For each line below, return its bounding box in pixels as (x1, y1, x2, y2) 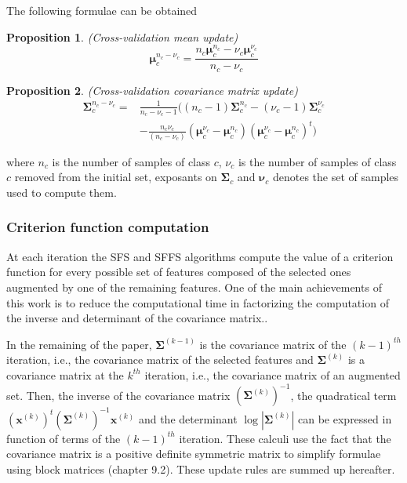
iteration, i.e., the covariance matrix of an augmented (144, 366, 401, 383)
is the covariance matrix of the (199, 336, 347, 352)
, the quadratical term (290, 387, 397, 403)
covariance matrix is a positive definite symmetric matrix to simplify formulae (6, 445, 381, 462)
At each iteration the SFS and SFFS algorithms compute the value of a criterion (6, 248, 394, 264)
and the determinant (138, 410, 238, 427)
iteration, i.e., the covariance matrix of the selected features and (6, 351, 314, 368)
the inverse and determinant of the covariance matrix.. (6, 310, 268, 326)
